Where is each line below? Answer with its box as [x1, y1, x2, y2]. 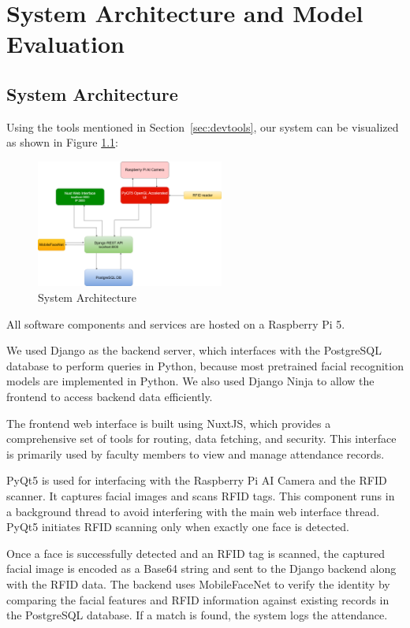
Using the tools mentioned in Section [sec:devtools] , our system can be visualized [6, 118, 399, 135]
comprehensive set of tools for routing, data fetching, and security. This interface [6, 430, 397, 447]
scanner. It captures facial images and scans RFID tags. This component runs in [6, 487, 395, 504]
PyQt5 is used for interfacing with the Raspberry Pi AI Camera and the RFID [6, 472, 387, 489]
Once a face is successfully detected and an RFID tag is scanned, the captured [6, 544, 386, 561]
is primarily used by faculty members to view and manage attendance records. [6, 445, 385, 462]
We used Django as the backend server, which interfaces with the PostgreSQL [6, 342, 382, 359]
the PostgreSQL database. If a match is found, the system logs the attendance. [6, 607, 388, 623]
